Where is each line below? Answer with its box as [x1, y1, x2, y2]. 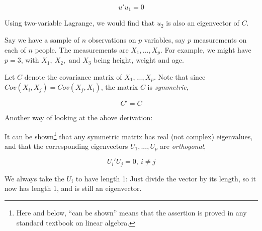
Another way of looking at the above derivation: [5, 112, 153, 123]
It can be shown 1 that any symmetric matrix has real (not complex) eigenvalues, [5, 129, 253, 141]
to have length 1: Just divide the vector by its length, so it [75, 173, 256, 183]
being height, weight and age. [94, 55, 184, 65]
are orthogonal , [160, 140, 206, 151]
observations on [88, 35, 136, 45]
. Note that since [153, 71, 206, 82]
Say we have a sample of [5, 35, 79, 45]
